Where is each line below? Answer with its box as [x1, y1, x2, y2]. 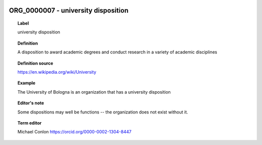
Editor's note [17, 100, 44, 106]
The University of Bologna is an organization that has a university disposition [17, 89, 171, 95]
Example [17, 80, 36, 86]
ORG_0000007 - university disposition [9, 6, 129, 15]
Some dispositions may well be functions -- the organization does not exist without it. [17, 109, 188, 115]
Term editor [17, 120, 42, 126]
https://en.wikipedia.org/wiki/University [17, 69, 97, 75]
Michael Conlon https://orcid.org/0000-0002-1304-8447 [17, 129, 132, 135]
